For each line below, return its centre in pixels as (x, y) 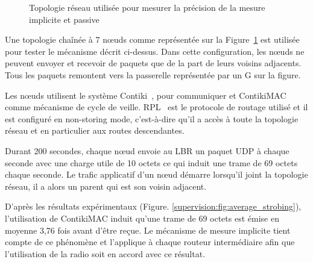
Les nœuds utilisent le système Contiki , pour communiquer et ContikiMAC (146, 95)
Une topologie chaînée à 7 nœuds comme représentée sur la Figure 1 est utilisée (152, 39)
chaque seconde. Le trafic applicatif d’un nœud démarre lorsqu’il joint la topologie (156, 174)
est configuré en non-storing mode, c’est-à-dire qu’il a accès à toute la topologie (152, 118)
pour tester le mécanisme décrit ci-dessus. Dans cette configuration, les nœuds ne (155, 51)
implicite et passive (64, 19)
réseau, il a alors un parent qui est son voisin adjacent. (106, 186)
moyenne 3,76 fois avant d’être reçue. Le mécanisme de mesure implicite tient (148, 230)
